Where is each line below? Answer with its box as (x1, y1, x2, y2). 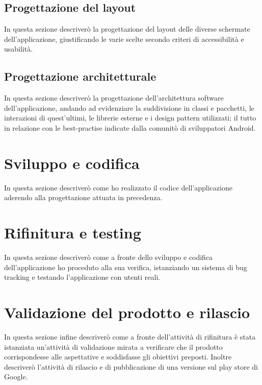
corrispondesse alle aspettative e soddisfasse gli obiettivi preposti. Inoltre (4, 351, 232, 362)
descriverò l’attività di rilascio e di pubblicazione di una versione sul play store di (4, 361, 258, 372)
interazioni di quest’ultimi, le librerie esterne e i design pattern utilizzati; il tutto (4, 112, 256, 123)
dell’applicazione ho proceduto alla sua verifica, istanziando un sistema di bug (4, 261, 247, 272)
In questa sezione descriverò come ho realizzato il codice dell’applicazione (4, 182, 232, 192)
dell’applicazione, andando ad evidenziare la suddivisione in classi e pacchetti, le (4, 102, 254, 113)
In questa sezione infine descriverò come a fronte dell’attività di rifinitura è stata (4, 331, 256, 342)
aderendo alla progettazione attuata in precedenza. (4, 192, 163, 203)
